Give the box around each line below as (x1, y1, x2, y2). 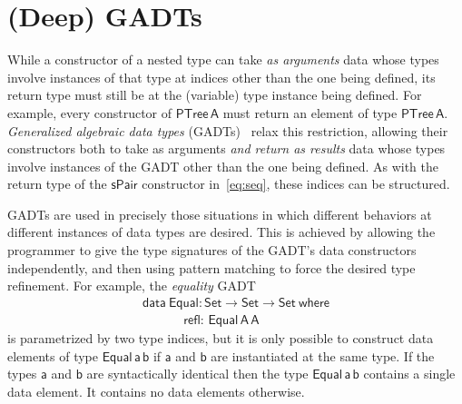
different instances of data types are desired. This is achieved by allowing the (7, 222, 436, 241)
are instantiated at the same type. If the (211, 346, 435, 365)
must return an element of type (222, 103, 398, 122)
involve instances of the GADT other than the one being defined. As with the (7, 156, 439, 175)
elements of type (7, 346, 99, 365)
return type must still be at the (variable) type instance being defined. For (7, 85, 422, 104)
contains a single (363, 364, 456, 383)
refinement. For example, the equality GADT (7, 276, 256, 295)
